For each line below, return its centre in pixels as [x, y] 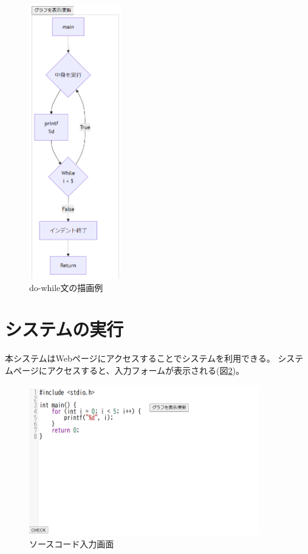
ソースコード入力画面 [72, 543]
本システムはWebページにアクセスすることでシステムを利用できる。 [140, 358]
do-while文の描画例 [66, 287]
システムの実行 [64, 329]
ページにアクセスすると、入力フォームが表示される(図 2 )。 [128, 370]
